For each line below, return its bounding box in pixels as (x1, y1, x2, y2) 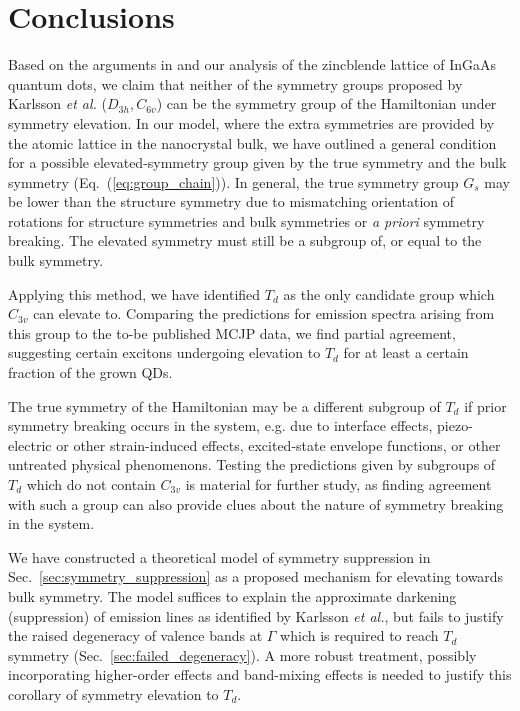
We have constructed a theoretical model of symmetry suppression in (8, 546, 431, 567)
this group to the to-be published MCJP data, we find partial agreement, (8, 322, 456, 343)
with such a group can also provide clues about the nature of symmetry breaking (8, 493, 504, 514)
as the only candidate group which (283, 283, 495, 304)
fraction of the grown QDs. (8, 362, 173, 383)
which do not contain (26, 474, 156, 494)
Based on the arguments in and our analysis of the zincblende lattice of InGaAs (8, 54, 497, 75)
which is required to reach (280, 625, 439, 646)
